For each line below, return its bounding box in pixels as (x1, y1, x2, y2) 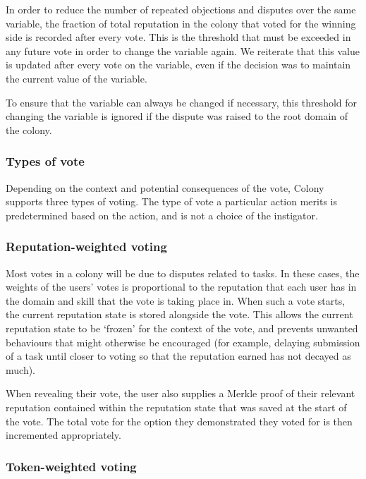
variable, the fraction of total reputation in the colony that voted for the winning (6, 16, 356, 30)
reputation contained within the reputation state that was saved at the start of (6, 399, 347, 414)
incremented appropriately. (6, 428, 121, 442)
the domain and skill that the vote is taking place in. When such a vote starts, (6, 293, 346, 308)
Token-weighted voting (6, 457, 137, 475)
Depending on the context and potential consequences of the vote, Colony (6, 180, 324, 195)
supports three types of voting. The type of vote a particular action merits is (6, 194, 337, 209)
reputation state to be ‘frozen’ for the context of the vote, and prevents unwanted (6, 320, 358, 335)
